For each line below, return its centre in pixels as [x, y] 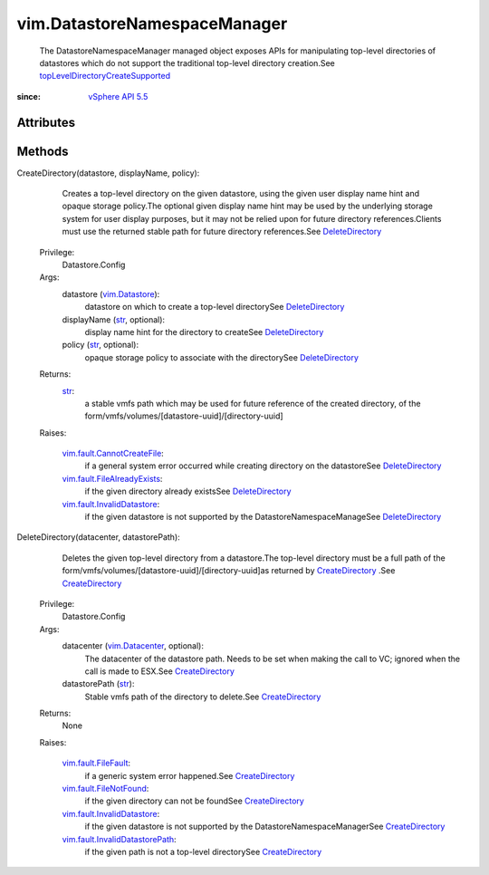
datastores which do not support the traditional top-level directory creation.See [187, 62]
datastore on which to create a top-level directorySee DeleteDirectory [215, 307]
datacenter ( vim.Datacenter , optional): [133, 646]
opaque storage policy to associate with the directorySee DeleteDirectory [222, 357]
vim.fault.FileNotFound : [105, 789]
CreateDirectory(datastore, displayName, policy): [108, 173]
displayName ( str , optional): [114, 319]
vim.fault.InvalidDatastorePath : [119, 839]
